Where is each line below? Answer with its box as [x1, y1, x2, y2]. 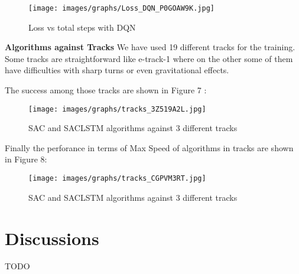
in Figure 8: [5, 153, 47, 165]
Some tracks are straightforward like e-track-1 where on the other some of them [5, 52, 293, 64]
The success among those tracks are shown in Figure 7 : [5, 84, 207, 96]
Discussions [5, 226, 99, 250]
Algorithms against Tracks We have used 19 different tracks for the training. [5, 41, 295, 53]
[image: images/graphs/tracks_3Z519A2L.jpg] [28, 105, 206, 113]
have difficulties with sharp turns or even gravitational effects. [5, 64, 229, 76]
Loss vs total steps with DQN [28, 21, 136, 33]
